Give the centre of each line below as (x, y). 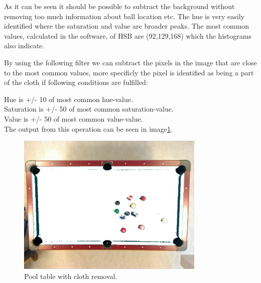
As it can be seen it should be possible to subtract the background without (119, 6)
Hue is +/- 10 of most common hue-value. (69, 99)
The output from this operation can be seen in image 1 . (88, 128)
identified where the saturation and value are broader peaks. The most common (127, 26)
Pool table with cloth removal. (71, 276)
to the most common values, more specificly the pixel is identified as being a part (129, 72)
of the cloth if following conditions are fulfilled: (76, 82)
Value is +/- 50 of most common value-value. (74, 118)
